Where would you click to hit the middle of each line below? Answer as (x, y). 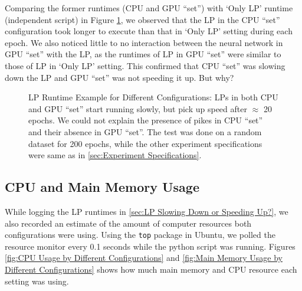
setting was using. (37, 281)
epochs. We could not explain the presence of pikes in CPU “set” (146, 120)
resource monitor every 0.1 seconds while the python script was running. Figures (150, 246)
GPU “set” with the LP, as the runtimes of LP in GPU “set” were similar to (143, 54)
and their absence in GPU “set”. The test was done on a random (145, 131)
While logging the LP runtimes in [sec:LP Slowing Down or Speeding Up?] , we (147, 211)
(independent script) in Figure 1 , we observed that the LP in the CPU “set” (142, 19)
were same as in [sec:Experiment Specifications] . (115, 155)
